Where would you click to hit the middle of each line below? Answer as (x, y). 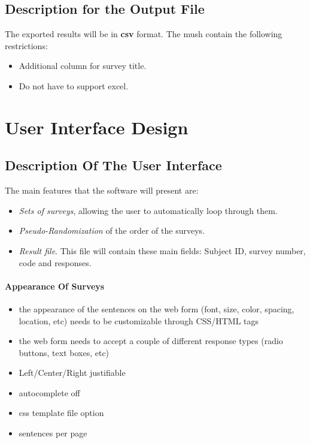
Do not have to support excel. (74, 85)
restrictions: (26, 45)
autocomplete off (49, 392)
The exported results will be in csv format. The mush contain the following (144, 34)
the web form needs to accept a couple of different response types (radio (151, 341)
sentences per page (53, 433)
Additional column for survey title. (83, 66)
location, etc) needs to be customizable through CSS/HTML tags (139, 320)
